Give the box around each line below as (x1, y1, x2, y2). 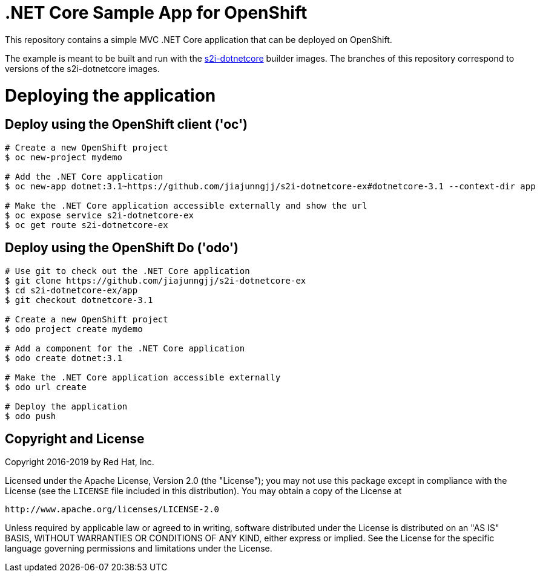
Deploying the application (5, 85, 216, 106)
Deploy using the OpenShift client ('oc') (5, 117, 248, 132)
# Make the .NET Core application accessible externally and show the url (5, 200, 367, 210)
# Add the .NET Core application (5, 171, 163, 181)
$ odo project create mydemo (5, 324, 143, 334)
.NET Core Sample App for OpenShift (5, 2, 308, 23)
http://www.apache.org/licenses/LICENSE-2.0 (5, 504, 220, 515)
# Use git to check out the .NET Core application (5, 266, 250, 276)
